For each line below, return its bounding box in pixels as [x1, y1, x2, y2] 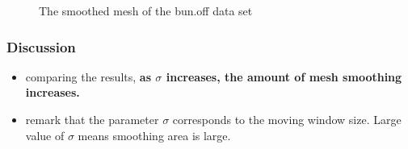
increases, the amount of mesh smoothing [166, 68, 402, 85]
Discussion [6, 36, 76, 56]
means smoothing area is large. [78, 126, 231, 143]
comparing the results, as [25, 68, 151, 85]
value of [25, 126, 65, 143]
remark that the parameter [25, 111, 159, 127]
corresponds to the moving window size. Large [172, 111, 402, 127]
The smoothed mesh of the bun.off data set [39, 2, 253, 19]
